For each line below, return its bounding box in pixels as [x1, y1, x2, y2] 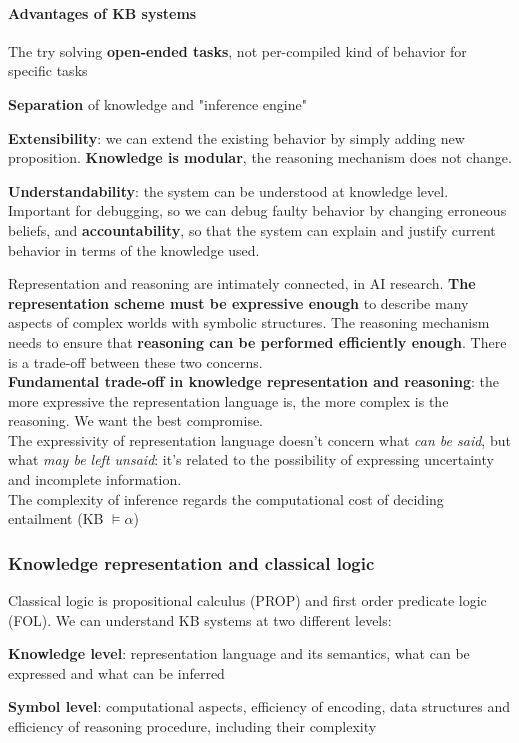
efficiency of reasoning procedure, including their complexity [8, 716, 377, 737]
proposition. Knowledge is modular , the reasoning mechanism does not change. [8, 147, 512, 168]
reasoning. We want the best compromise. [8, 410, 264, 431]
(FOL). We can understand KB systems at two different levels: [8, 609, 392, 630]
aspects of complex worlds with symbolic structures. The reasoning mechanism [8, 312, 490, 333]
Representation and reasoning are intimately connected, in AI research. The [8, 273, 476, 294]
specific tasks [8, 60, 88, 81]
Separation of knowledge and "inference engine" [8, 93, 307, 114]
